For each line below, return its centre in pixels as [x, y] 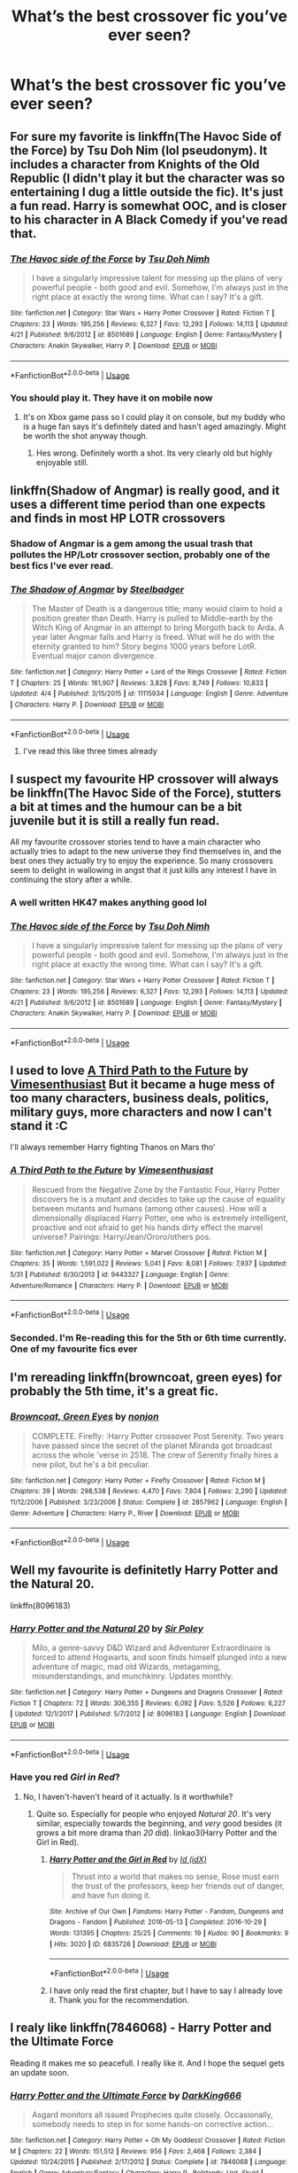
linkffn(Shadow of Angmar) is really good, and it [145, 491]
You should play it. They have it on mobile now [111, 398]
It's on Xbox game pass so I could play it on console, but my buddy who [154, 417]
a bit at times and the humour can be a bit [126, 807]
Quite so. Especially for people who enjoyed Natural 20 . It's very [154, 1813]
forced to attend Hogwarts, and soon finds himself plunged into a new [159, 1657]
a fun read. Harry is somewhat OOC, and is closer [149, 206]
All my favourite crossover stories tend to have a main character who [135, 842]
